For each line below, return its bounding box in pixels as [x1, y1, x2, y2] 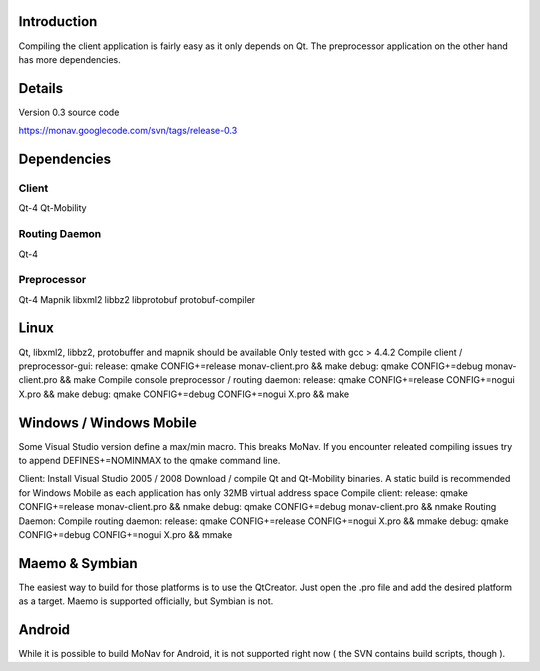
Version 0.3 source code [18, 106, 120, 118]
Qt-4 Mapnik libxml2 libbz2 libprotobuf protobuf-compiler [18, 293, 256, 305]
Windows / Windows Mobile [18, 414, 197, 431]
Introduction [18, 13, 98, 30]
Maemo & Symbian [18, 555, 139, 572]
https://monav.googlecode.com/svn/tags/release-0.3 [18, 125, 238, 137]
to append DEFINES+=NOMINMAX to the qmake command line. [18, 455, 281, 467]
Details [18, 80, 64, 97]
